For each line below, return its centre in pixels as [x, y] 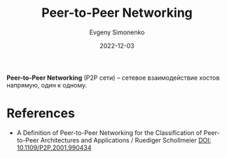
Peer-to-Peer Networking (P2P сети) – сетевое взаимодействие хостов [113, 78]
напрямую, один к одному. [47, 85]
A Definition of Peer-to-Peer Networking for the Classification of [109, 132]
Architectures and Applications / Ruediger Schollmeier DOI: [126, 140]
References [41, 114]
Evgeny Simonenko [117, 32]
